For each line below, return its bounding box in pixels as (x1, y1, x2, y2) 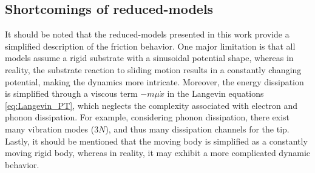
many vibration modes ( (5, 122, 95, 135)
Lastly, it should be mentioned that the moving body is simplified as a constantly (5, 134, 308, 147)
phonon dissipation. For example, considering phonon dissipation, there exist (5, 111, 290, 123)
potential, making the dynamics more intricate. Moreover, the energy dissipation (5, 75, 304, 88)
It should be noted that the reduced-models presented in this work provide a (5, 28, 290, 41)
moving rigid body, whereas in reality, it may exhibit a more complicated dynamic (5, 146, 311, 159)
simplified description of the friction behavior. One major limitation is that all (5, 39, 296, 52)
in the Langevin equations (167, 87, 264, 100)
